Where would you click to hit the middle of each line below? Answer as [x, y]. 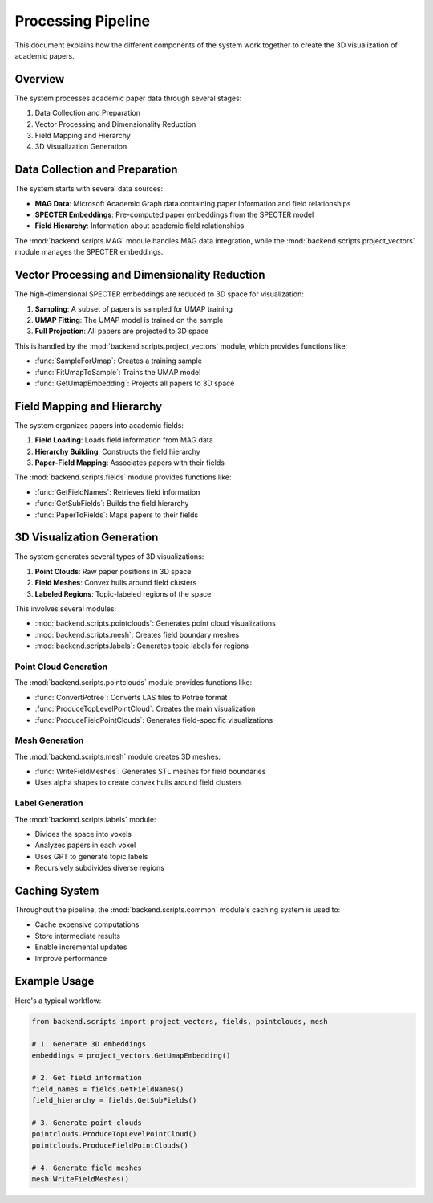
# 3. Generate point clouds [87, 1123]
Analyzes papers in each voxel [85, 845]
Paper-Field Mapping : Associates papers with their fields [129, 463]
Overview [40, 79]
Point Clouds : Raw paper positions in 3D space [113, 571]
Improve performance [71, 958]
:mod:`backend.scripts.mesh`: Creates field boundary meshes [137, 634]
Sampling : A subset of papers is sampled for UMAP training [134, 308]
